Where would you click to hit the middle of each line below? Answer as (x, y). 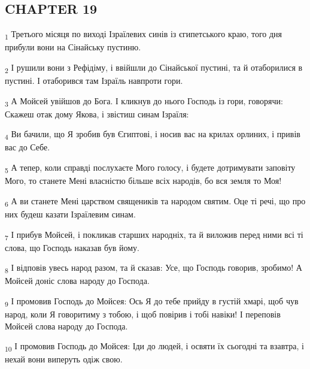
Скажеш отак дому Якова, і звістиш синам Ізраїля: (97, 114)
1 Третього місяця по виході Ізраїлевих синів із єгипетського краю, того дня (144, 34)
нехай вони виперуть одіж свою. (64, 359)
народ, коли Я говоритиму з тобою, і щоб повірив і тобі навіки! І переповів (143, 314)
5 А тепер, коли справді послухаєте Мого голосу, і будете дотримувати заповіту (150, 168)
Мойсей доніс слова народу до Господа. (77, 281)
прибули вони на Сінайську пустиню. (73, 47)
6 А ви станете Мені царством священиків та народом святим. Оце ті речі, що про (155, 201)
